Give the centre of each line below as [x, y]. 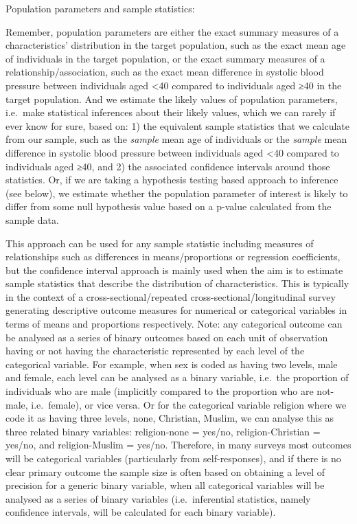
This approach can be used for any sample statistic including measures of [160, 243]
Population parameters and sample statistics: [100, 8]
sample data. [32, 219]
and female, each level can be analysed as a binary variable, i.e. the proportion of [177, 377]
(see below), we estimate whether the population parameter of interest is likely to [177, 193]
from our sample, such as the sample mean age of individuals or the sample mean [176, 139]
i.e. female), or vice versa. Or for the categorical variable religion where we [189, 404]
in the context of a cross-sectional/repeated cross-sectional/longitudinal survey [171, 296]
